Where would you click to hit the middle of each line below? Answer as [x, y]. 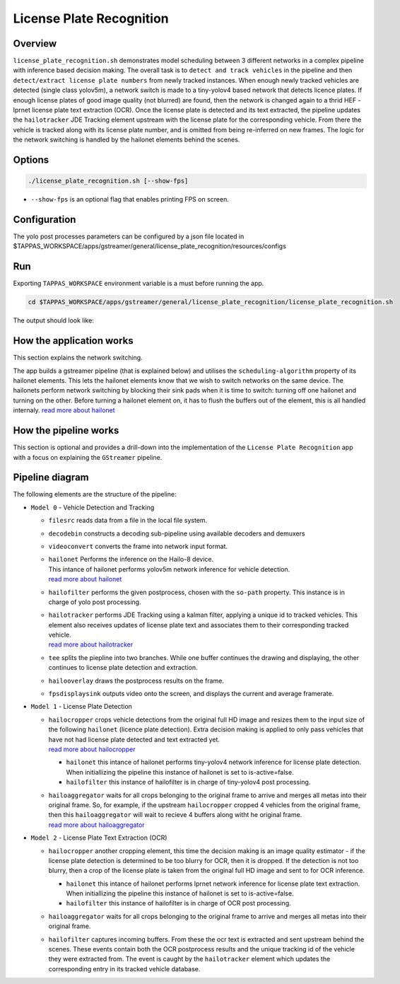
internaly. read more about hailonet [64, 410]
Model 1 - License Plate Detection [81, 707]
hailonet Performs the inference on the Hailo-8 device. [131, 560]
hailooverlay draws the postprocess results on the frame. [136, 681]
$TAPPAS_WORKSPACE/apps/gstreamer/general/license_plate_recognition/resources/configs [149, 246]
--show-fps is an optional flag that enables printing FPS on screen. [130, 199]
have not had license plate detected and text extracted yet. [134, 739]
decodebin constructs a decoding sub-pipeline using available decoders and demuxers [177, 533]
